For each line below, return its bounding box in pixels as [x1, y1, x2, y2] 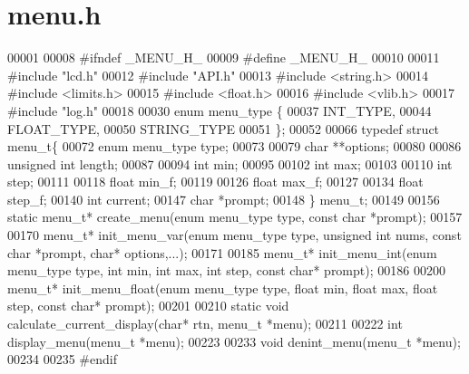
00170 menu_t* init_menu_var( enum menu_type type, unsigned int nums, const [7, 225, 462, 245]
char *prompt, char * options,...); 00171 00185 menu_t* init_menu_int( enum [7, 243, 437, 262]
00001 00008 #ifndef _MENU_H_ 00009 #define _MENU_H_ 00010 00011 [7, 48, 440, 67]
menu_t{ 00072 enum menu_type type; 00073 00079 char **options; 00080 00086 [7, 137, 462, 156]
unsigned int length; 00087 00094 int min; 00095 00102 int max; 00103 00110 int [7, 154, 453, 173]
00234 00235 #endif [7, 350, 117, 369]
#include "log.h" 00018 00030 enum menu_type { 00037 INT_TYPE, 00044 [7, 101, 432, 120]
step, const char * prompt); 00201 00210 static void [7, 296, 289, 315]
